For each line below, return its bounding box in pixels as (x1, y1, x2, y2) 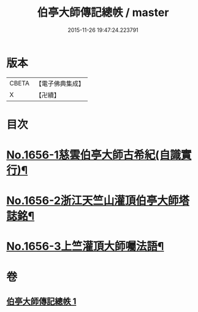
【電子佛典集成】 (35, 79, 85, 88)
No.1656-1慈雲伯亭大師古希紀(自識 (6, 148, 181, 162)
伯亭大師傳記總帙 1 (6, 296, 77, 307)
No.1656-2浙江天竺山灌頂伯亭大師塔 (6, 194, 190, 208)
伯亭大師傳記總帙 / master (37, 6, 169, 20)
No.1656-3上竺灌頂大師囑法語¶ (6, 240, 164, 254)
